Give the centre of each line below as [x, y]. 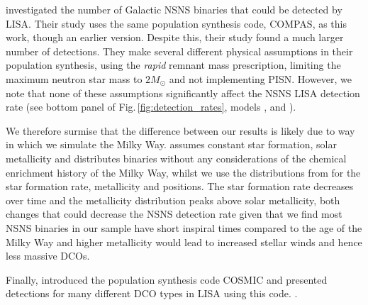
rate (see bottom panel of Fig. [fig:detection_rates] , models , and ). [151, 107]
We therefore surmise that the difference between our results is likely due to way [180, 130]
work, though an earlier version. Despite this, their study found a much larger [175, 37]
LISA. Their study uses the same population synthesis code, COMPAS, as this [177, 23]
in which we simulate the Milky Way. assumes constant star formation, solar [171, 144]
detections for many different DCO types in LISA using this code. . [152, 293]
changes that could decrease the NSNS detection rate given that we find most [174, 214]
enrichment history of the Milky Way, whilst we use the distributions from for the [183, 172]
